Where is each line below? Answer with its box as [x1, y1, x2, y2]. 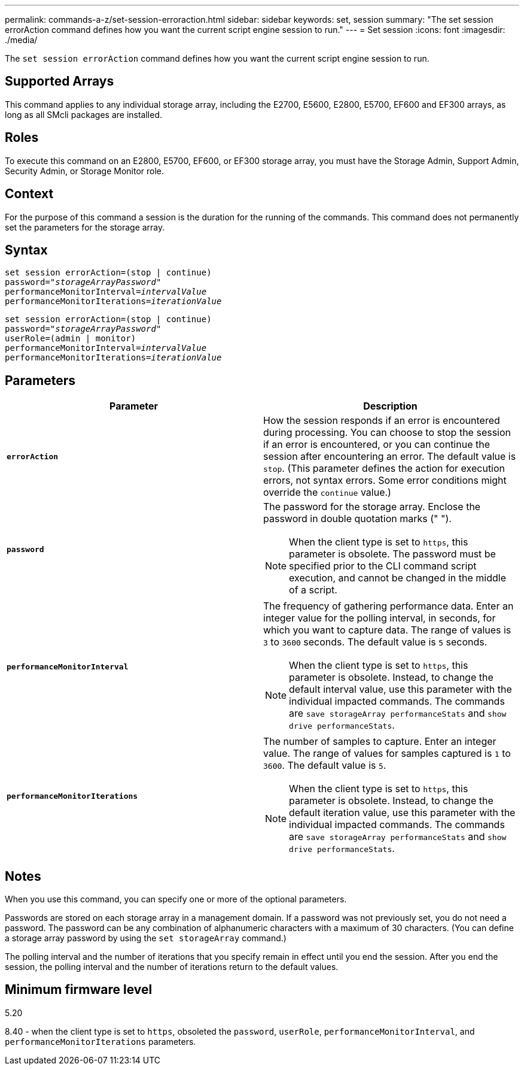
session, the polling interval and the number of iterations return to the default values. [5, 962, 339, 972]
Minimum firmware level [5, 982, 153, 998]
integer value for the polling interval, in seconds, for [263, 612, 496, 625]
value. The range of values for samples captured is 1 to [263, 747, 511, 760]
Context [5, 186, 54, 202]
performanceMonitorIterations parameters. [5, 1036, 196, 1047]
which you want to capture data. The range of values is [263, 624, 511, 636]
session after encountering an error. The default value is [263, 450, 516, 463]
